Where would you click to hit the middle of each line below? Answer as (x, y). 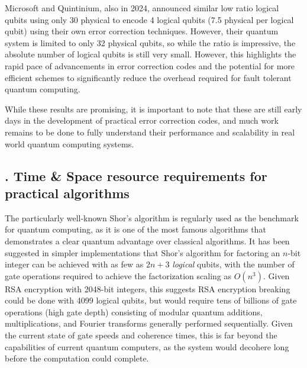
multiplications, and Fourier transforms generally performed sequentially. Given (149, 323)
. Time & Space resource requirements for (136, 175)
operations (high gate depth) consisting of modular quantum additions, (134, 311)
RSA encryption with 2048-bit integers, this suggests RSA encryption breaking (148, 288)
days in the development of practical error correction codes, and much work (142, 120)
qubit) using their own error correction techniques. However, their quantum (142, 31)
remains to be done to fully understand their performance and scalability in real (150, 132)
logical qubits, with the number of (233, 264)
